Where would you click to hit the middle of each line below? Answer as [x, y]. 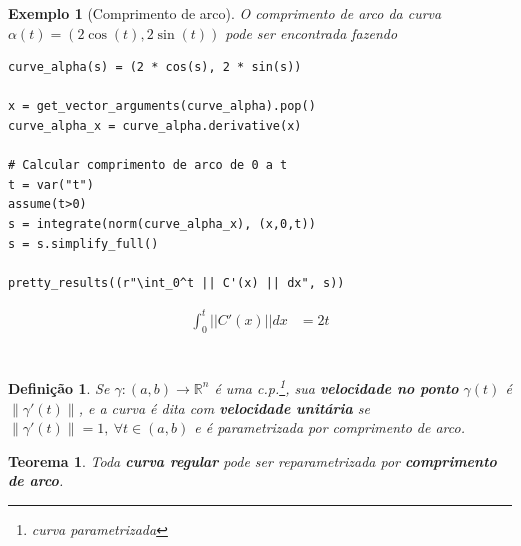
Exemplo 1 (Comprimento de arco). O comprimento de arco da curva [225, 13]
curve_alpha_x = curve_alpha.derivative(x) [155, 125]
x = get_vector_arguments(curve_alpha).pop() [162, 106]
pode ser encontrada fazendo [311, 32]
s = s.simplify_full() [83, 243]
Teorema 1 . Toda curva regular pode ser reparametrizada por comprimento [252, 460]
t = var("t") [51, 184]
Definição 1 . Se [59, 387]
